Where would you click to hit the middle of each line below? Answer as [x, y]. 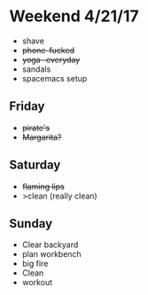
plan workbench [51, 254]
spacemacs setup [55, 78]
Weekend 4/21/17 [74, 16]
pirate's [36, 128]
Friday [27, 107]
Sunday [31, 223]
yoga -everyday [51, 59]
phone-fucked [48, 50]
